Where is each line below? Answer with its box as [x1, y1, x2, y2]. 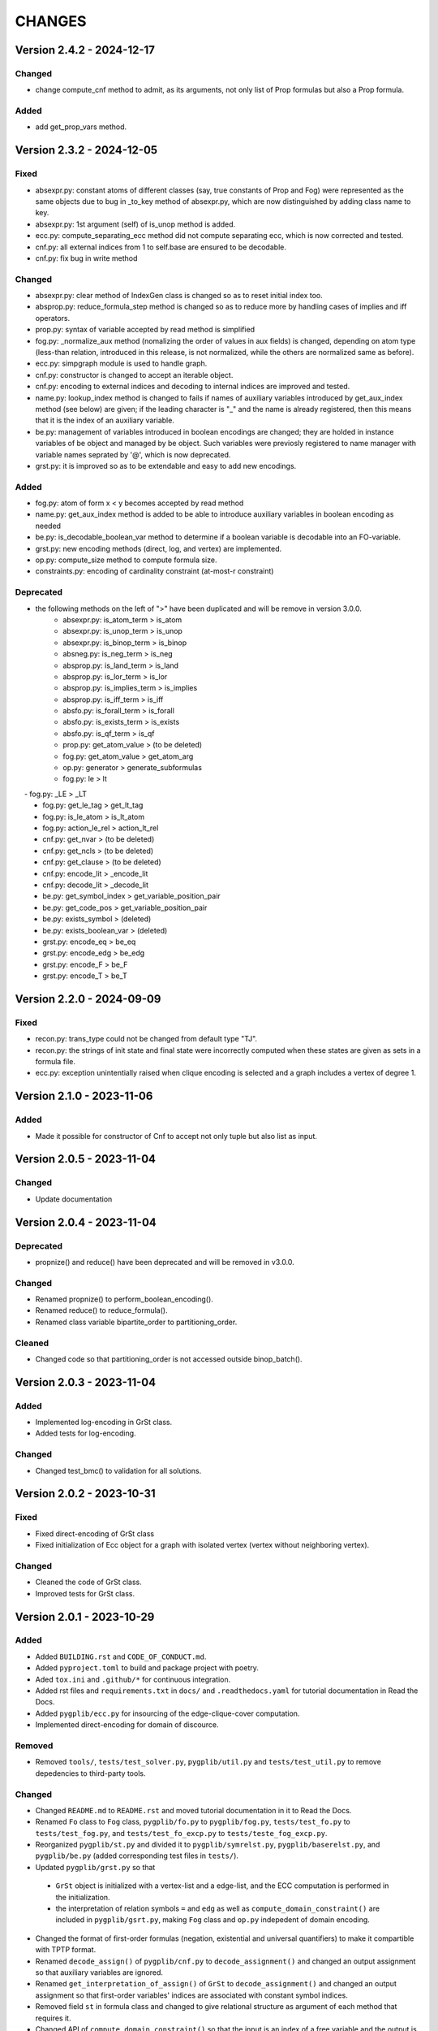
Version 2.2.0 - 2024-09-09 [15, 992, 161, 1006]
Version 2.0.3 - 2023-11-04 [15, 1375, 157, 1389]
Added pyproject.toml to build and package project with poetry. [35, 1663, 259, 1673]
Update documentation [35, 1194, 113, 1204]
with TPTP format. [35, 1945, 97, 1955]
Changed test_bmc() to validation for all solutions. [35, 1466, 202, 1475]
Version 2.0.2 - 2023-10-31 [15, 1487, 156, 1501]
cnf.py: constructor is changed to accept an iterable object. [35, 370, 234, 379]
